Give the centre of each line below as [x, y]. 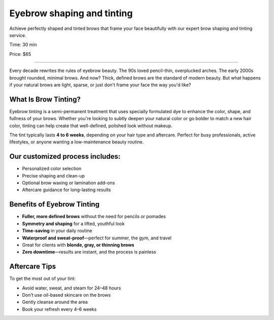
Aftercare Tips [33, 266]
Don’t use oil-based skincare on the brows [66, 295]
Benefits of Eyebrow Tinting [55, 205]
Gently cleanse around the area [55, 302]
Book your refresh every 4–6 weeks [59, 309]
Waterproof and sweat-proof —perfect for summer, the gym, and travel [97, 238]
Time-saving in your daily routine [57, 231]
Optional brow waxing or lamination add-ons [68, 183]
